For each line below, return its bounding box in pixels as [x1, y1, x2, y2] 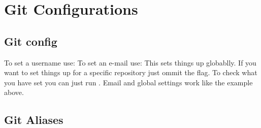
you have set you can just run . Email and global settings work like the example [4, 77, 253, 87]
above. [4, 87, 24, 98]
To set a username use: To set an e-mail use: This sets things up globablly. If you [4, 57, 256, 68]
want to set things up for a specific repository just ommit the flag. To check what [4, 67, 257, 78]
